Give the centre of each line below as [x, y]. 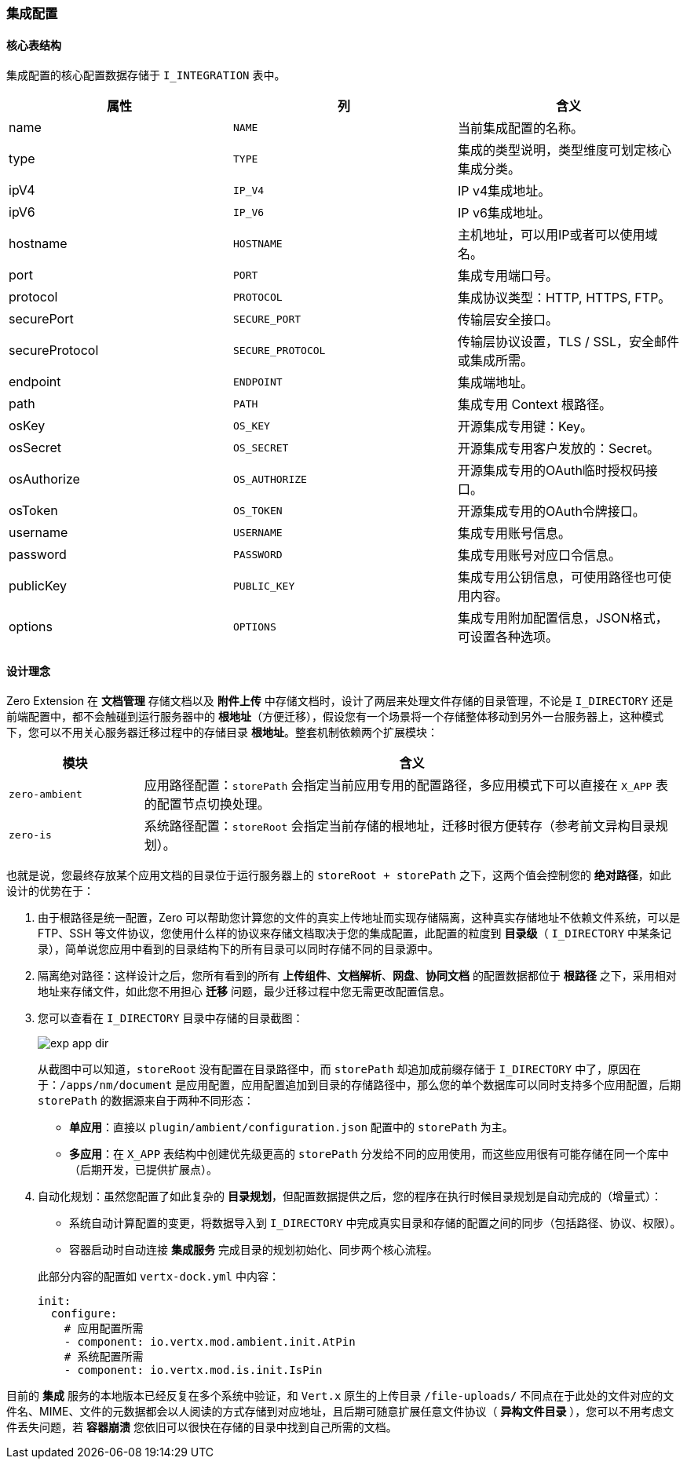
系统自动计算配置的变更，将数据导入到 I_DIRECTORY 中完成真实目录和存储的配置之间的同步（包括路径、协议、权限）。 [375, 1223]
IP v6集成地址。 [504, 213]
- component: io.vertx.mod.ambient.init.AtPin [210, 1342]
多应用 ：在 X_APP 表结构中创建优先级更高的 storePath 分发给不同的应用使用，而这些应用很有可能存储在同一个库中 [369, 1154]
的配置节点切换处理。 [207, 804]
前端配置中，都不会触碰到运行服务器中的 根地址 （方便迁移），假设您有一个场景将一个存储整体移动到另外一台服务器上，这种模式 [335, 717]
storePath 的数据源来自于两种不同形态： [146, 1101]
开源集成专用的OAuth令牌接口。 [551, 511]
